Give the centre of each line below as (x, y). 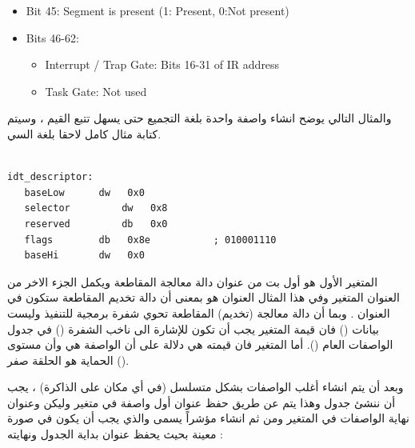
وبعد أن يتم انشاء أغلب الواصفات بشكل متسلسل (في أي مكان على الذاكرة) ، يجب (206, 387)
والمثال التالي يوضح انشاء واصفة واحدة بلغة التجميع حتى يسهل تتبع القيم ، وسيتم (200, 118)
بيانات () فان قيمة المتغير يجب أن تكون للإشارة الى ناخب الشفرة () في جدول (193, 328)
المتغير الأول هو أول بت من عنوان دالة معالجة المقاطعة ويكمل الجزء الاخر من (193, 281)
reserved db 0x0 (96, 224)
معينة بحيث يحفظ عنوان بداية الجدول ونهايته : (115, 434)
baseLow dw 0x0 (84, 192)
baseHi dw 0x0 (84, 256)
